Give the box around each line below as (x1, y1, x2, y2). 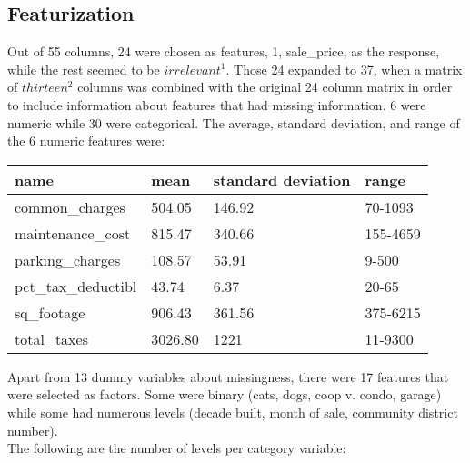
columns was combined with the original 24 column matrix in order (77, 77, 453, 96)
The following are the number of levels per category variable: (7, 438, 346, 458)
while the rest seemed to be (7, 59, 160, 78)
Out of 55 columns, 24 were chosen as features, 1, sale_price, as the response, (7, 42, 440, 61)
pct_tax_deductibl (15, 275, 137, 297)
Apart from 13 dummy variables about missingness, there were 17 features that (7, 367, 449, 386)
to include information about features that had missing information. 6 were (7, 95, 426, 114)
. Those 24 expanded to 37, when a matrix (225, 59, 463, 78)
